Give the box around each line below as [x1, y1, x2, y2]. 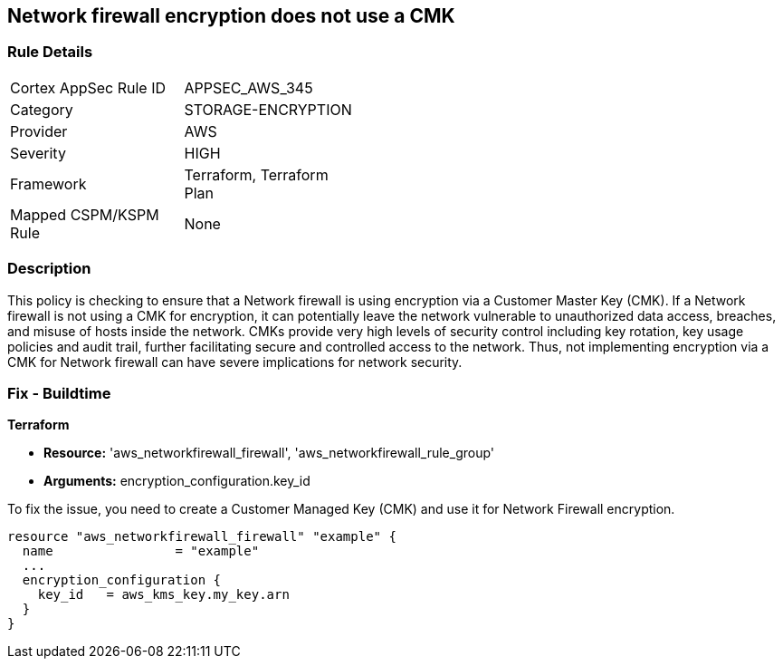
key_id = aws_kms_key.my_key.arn [37, 587, 290, 603]
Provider [10, 121, 68, 140]
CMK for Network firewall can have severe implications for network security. [7, 353, 463, 370]
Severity [10, 143, 66, 162]
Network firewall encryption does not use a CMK [7, 5, 455, 27]
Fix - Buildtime [7, 383, 111, 402]
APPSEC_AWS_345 [184, 78, 313, 97]
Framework [10, 174, 87, 193]
